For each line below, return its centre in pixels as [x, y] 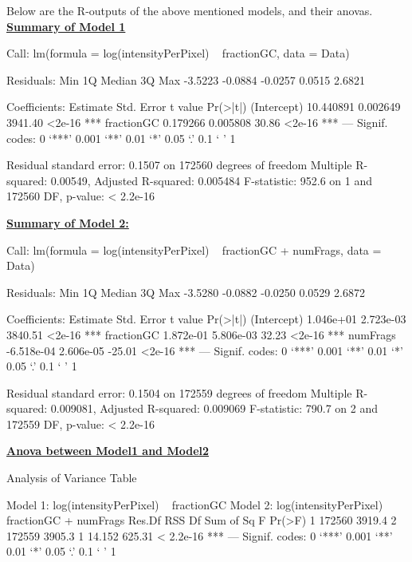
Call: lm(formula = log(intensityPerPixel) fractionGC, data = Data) [178, 53]
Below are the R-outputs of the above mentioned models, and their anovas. [190, 10]
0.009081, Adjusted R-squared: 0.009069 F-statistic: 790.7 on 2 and [214, 408]
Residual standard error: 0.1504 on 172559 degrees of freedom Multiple [179, 392]
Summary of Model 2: [68, 222]
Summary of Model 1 [66, 26]
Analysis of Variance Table [72, 478]
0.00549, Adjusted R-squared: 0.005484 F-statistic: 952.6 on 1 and [211, 180]
